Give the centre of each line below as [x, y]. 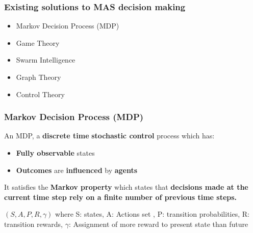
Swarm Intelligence [46, 60]
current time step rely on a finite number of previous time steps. [121, 197]
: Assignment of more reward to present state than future [158, 224]
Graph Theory [39, 77]
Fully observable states [55, 153]
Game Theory [38, 42]
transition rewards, [34, 224]
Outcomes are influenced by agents [77, 170]
